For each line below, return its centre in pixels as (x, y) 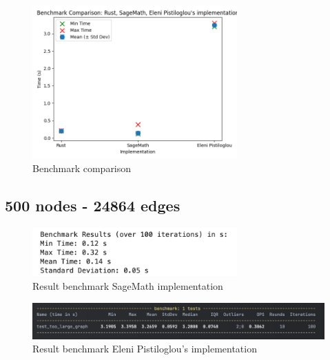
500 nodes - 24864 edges (93, 205)
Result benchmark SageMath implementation (128, 285)
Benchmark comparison (82, 168)
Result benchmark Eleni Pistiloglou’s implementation (145, 349)
